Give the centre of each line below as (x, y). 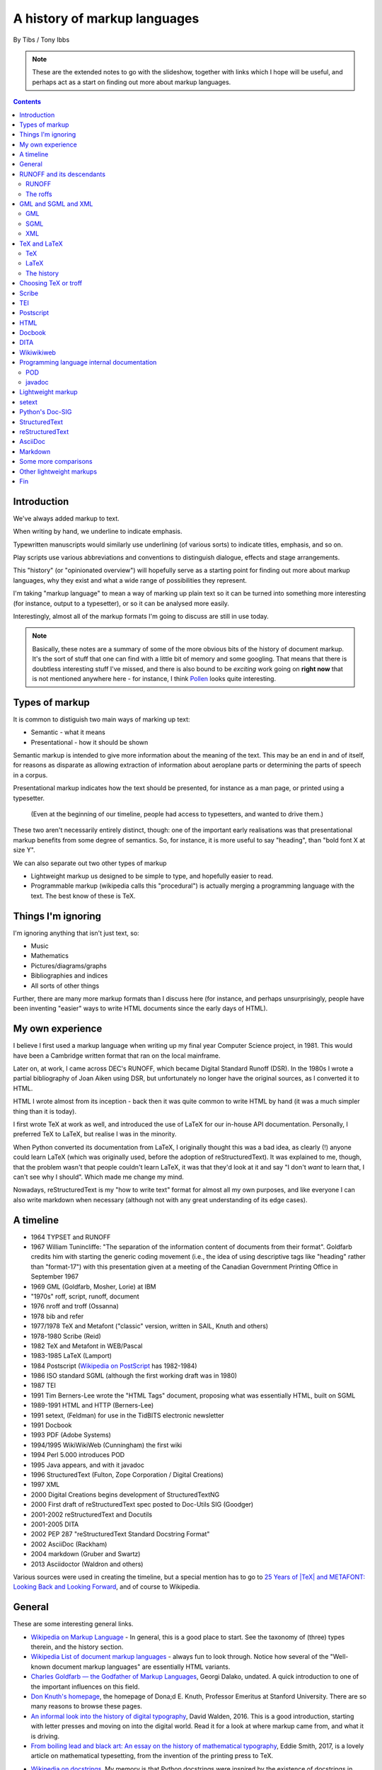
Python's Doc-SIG (46, 412)
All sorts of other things (65, 986)
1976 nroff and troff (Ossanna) (75, 1306)
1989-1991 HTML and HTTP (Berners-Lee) (92, 1405)
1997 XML (45, 1485)
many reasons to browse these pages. (87, 1706)
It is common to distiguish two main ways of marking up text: (102, 719)
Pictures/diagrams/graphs (69, 966)
